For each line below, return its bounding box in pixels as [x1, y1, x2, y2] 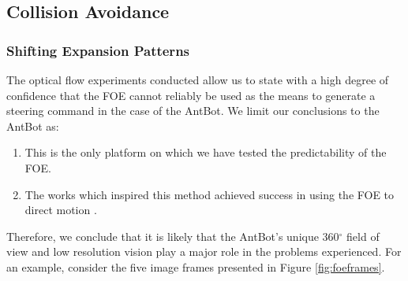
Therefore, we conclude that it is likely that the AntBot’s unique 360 [6, 227, 339, 244]
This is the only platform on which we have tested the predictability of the [24, 144, 387, 161]
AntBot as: [6, 117, 59, 134]
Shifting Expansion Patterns [6, 40, 190, 60]
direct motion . [24, 202, 97, 218]
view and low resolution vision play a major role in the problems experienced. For [6, 243, 402, 260]
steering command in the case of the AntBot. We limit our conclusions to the [6, 102, 380, 119]
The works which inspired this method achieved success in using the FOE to [24, 186, 395, 202]
